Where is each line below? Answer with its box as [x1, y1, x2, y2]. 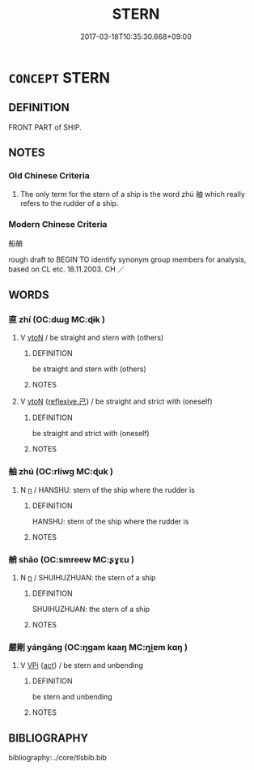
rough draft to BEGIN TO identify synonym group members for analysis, [8, 255, 247, 264]
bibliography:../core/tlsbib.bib [8, 753, 108, 763]
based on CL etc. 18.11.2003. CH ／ [8, 264, 125, 274]
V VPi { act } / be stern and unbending [19, 661, 144, 670]
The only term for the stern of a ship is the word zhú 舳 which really [19, 190, 245, 199]
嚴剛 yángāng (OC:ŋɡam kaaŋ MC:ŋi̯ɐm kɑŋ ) [8, 641, 188, 652]
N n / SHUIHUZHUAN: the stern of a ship [19, 573, 156, 583]
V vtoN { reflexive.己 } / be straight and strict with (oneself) [19, 396, 213, 406]
